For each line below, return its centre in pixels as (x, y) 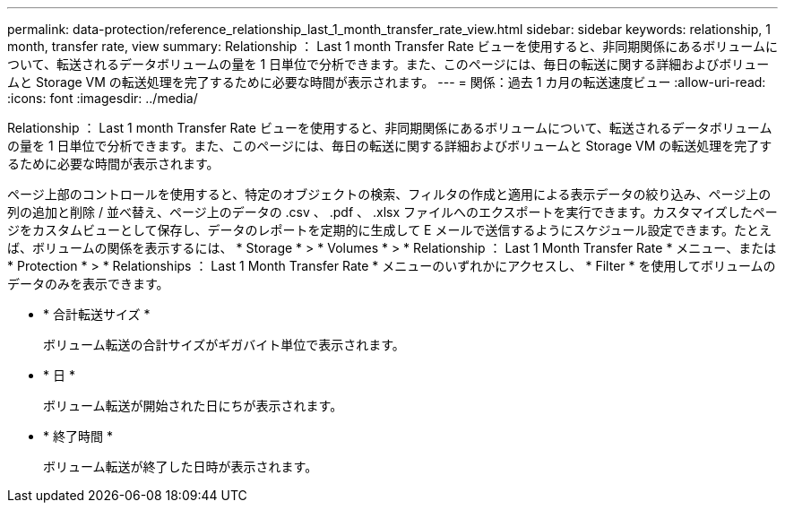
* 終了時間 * (78, 436)
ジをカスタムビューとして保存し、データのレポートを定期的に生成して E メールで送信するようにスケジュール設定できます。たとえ (390, 230)
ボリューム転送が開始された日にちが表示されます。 (193, 406)
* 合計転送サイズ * (97, 314)
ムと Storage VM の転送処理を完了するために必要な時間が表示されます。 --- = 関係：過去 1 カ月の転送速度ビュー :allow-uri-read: (387, 82)
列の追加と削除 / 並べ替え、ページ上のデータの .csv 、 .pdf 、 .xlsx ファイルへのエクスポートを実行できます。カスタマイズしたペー (392, 212)
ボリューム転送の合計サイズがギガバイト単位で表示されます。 (224, 345)
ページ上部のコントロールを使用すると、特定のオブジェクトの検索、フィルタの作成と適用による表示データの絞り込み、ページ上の (389, 194)
